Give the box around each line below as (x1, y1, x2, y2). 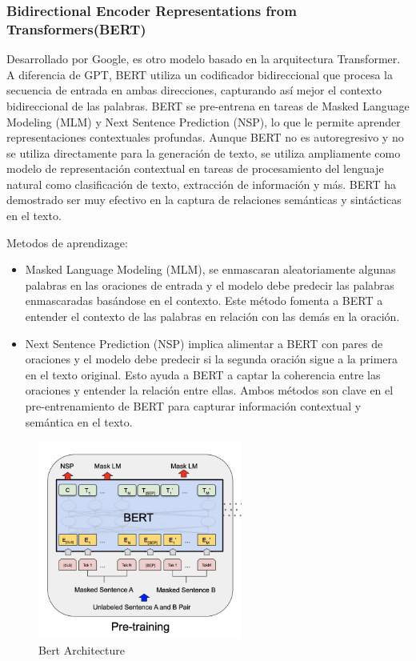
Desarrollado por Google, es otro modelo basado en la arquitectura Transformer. (6, 50, 401, 67)
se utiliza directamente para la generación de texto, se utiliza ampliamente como (6, 144, 401, 161)
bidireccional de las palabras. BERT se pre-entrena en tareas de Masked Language (6, 97, 410, 114)
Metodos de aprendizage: (6, 234, 128, 250)
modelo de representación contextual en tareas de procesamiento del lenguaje (6, 160, 384, 177)
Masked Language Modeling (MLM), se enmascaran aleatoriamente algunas (25, 261, 396, 278)
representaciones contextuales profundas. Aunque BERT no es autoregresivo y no (6, 129, 404, 146)
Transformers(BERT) (6, 18, 146, 38)
